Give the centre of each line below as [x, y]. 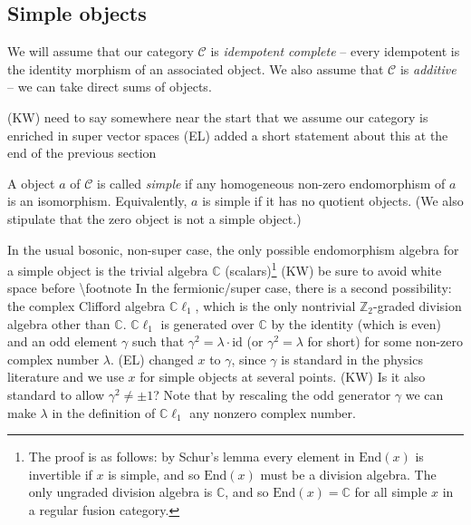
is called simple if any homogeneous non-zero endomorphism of [271, 183]
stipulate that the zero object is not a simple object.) [154, 218]
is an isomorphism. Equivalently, [97, 201]
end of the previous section [82, 153]
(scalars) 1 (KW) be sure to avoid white [333, 269]
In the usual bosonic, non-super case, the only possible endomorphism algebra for [233, 249]
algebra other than [59, 323]
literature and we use [66, 377]
